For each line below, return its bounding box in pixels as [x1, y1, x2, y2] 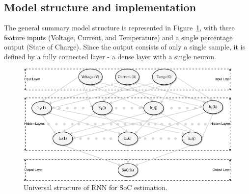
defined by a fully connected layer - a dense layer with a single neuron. [4, 51, 216, 61]
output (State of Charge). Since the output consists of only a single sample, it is [4, 42, 245, 52]
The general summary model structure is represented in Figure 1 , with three [4, 23, 235, 33]
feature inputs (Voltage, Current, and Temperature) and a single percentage [4, 32, 233, 42]
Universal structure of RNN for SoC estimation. [24, 182, 167, 193]
